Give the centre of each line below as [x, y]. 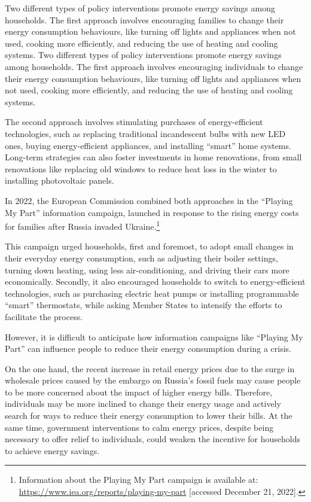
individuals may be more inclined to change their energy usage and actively [143, 404]
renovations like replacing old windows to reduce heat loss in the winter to [141, 168]
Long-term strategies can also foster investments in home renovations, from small [153, 157]
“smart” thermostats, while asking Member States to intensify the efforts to [144, 305]
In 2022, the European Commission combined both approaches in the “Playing [149, 200]
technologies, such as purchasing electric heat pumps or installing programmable [152, 293]
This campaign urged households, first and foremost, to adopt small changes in [149, 246]
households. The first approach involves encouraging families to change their [144, 19]
